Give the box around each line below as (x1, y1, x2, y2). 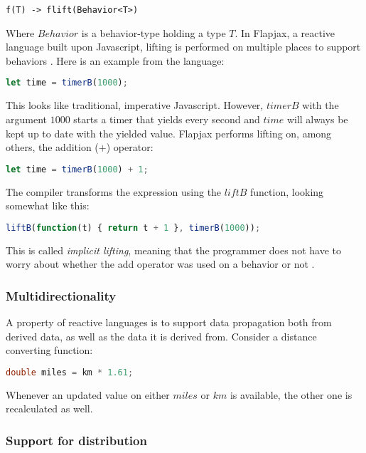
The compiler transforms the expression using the (6, 184, 222, 199)
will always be (286, 111, 348, 126)
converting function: (6, 343, 93, 358)
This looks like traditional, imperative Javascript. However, (6, 98, 264, 113)
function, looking (250, 184, 324, 199)
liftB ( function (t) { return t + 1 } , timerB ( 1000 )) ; (6, 222, 261, 233)
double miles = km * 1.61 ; (6, 367, 134, 377)
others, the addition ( (6, 140, 99, 155)
